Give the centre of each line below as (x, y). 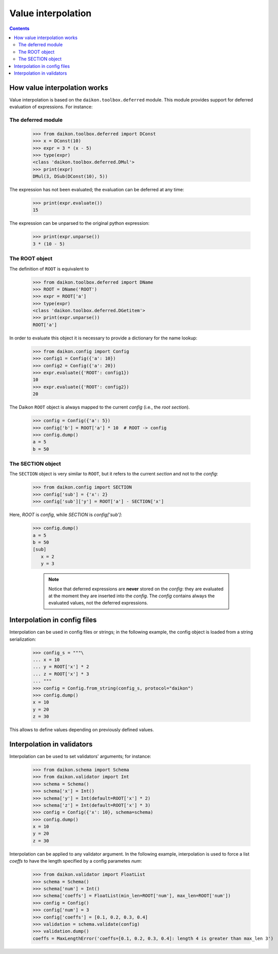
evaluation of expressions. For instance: (51, 107)
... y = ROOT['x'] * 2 (61, 667)
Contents (20, 28)
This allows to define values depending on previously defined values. (82, 730)
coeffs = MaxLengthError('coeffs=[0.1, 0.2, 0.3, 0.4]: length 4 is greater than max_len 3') (153, 938)
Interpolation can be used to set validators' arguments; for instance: (80, 756)
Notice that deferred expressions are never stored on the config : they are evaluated (136, 589)
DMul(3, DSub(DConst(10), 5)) (70, 177)
